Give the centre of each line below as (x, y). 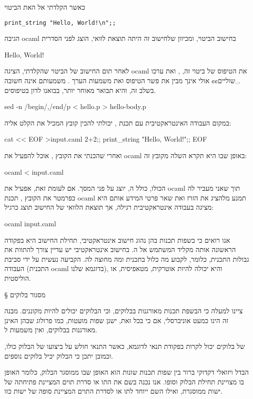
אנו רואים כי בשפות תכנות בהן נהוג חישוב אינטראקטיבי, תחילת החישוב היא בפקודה (117, 240)
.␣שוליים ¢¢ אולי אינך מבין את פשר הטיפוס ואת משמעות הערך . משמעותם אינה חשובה (123, 81)
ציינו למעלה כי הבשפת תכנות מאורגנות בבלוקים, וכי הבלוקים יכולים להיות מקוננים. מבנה (124, 311)
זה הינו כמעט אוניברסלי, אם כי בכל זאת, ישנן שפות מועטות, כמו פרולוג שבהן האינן (117, 320)
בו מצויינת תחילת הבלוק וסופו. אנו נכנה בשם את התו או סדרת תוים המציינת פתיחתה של (124, 381)
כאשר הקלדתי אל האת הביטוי (45, 7)
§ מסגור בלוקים (25, 294)
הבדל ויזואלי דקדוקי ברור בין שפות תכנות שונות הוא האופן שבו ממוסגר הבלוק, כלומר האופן (127, 372)
